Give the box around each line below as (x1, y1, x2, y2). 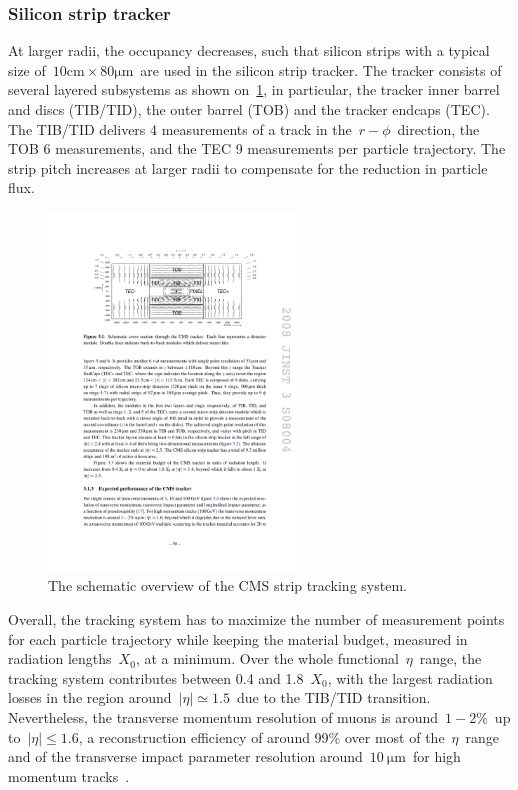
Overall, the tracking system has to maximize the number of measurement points (8, 608, 505, 629)
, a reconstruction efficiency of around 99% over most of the (78, 726, 445, 747)
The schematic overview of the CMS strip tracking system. (48, 575, 407, 596)
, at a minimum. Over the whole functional (135, 648, 399, 669)
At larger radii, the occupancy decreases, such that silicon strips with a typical (8, 40, 490, 61)
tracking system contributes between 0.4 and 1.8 (8, 667, 304, 688)
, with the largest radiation (327, 667, 493, 688)
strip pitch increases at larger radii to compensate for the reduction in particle (8, 157, 488, 178)
